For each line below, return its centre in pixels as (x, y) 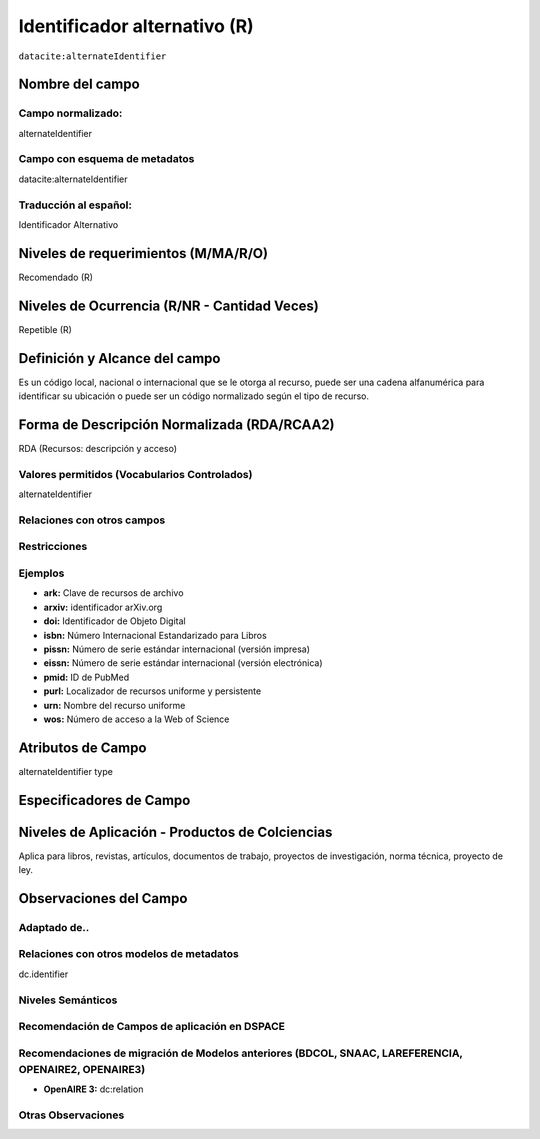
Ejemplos (41, 573)
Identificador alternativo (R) (136, 26)
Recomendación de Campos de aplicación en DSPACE (151, 1027)
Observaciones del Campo (103, 898)
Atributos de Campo (82, 747)
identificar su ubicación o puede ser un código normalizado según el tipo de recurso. (194, 396)
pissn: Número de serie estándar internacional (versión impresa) (176, 649)
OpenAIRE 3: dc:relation (93, 1089)
